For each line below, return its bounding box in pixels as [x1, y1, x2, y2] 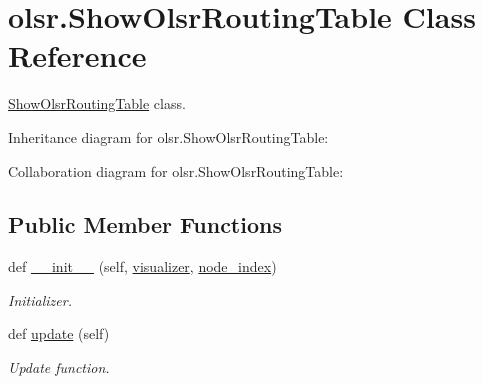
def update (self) [8, 323, 110, 344]
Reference [8, 35, 147, 76]
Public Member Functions [8, 209, 282, 240]
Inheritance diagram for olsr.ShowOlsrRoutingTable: [8, 126, 329, 147]
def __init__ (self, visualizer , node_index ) [8, 256, 277, 277]
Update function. [8, 357, 110, 378]
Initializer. [8, 289, 72, 310]
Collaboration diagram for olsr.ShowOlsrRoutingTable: [8, 160, 344, 181]
